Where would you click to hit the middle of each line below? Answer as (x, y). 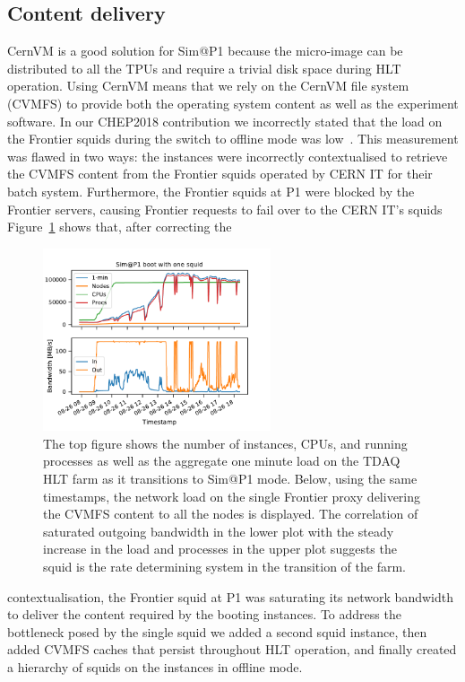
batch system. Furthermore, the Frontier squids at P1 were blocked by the (211, 191)
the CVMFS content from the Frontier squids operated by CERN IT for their (220, 174)
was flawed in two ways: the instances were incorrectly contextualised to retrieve (228, 156)
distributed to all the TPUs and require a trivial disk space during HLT (204, 68)
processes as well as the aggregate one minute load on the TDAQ (222, 461)
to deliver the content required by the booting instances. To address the (204, 614)
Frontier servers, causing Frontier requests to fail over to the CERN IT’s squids (225, 209)
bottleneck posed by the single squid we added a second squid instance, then (217, 631)
